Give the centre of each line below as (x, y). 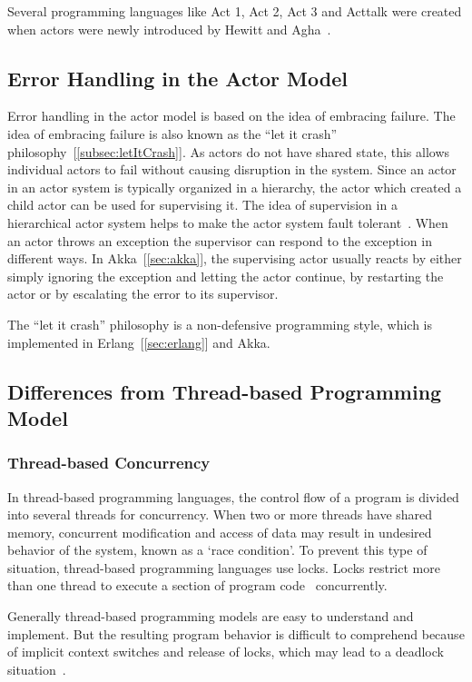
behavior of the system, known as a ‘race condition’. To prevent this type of (217, 550)
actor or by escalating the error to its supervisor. (143, 294)
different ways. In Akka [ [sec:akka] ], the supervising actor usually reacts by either (235, 258)
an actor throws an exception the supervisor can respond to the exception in (220, 240)
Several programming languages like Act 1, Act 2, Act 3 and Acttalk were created (235, 11)
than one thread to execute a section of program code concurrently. (197, 585)
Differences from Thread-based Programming (225, 391)
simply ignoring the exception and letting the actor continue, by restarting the (226, 276)
